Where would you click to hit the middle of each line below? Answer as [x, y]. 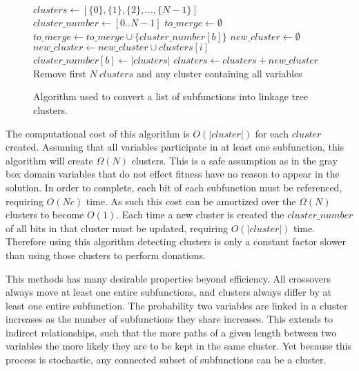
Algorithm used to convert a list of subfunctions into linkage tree [171, 96]
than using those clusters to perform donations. [106, 255]
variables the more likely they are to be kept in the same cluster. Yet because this [178, 346]
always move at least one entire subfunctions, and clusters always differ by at [168, 292]
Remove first [60, 73]
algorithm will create [49, 160]
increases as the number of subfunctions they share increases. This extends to [169, 319]
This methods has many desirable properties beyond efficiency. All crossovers [168, 278]
